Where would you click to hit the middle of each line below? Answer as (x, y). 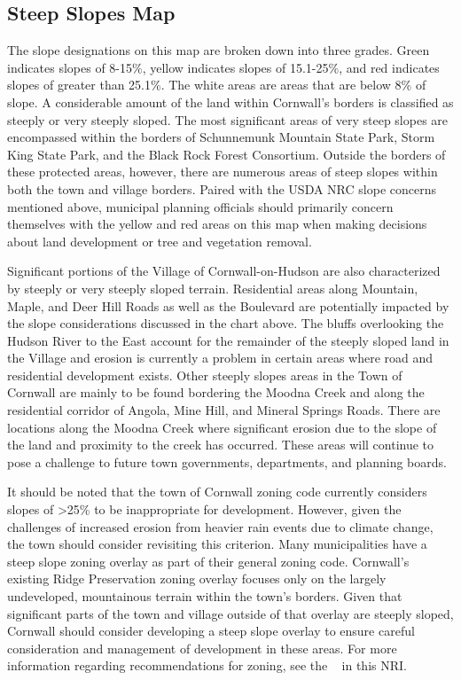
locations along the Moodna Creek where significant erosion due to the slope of (222, 427)
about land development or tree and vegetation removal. (160, 241)
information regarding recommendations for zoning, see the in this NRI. (207, 665)
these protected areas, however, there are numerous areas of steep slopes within (223, 172)
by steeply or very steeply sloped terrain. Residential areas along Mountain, (213, 288)
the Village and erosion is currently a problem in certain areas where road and (220, 358)
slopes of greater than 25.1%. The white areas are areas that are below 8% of (217, 85)
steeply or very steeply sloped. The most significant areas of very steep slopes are (228, 119)
